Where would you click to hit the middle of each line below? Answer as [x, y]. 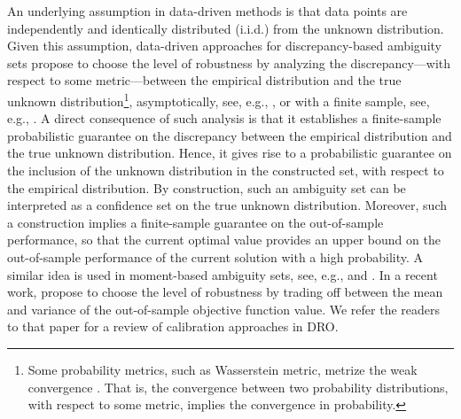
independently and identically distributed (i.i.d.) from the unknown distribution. [226, 28]
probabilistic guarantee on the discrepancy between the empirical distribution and [230, 135]
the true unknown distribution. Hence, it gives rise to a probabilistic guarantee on [230, 153]
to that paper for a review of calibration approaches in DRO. [173, 326]
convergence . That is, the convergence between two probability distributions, [238, 387]
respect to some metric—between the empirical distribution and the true [204, 80]
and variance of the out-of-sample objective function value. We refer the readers [224, 309]
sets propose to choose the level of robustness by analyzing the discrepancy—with [229, 62]
